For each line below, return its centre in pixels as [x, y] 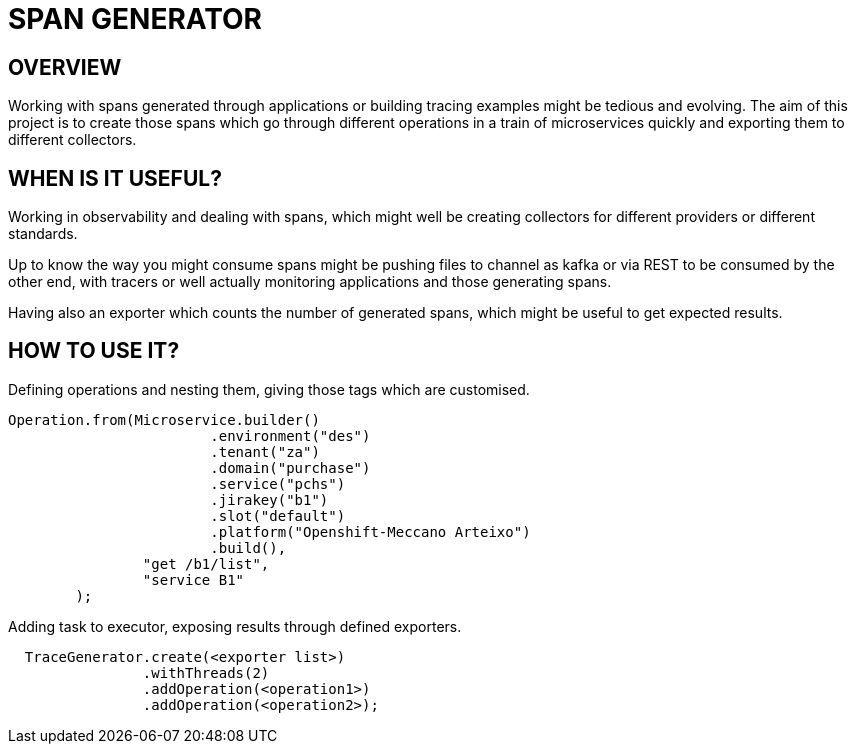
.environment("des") [290, 435]
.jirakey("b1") [269, 499]
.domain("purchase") [290, 467]
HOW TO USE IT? [94, 351]
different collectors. [72, 140]
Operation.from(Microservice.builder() [164, 419]
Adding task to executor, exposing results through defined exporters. [235, 626]
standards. [43, 234]
